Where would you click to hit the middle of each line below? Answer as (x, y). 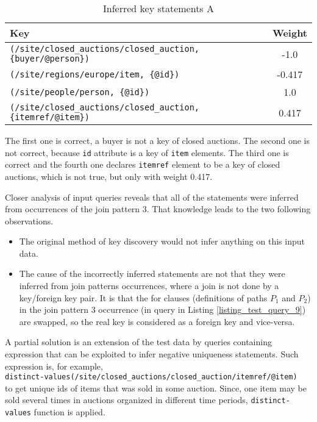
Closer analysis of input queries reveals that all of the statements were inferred (152, 197)
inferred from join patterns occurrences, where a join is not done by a (149, 286)
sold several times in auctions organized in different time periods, (126, 400)
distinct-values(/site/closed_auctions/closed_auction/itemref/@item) (151, 377)
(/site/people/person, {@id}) (80, 92)
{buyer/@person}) (50, 59)
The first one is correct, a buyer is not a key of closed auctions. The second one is (157, 140)
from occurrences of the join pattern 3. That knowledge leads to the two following (158, 209)
